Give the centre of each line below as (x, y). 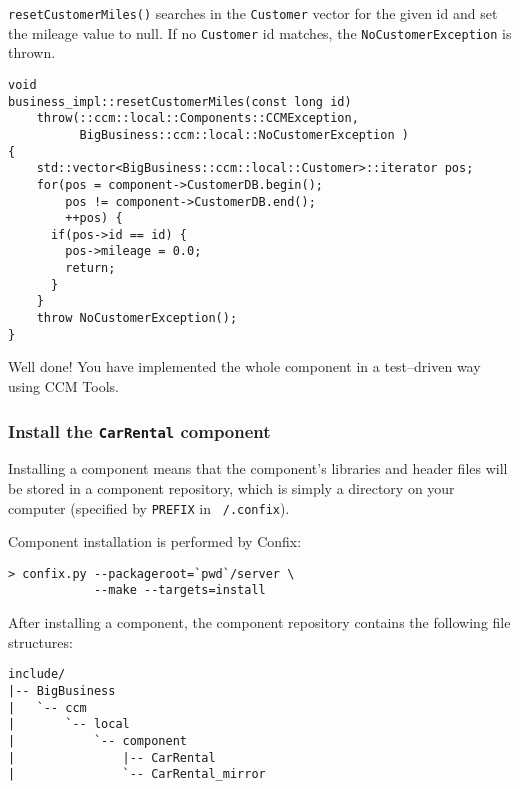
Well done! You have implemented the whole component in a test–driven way (244, 366)
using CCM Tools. (63, 386)
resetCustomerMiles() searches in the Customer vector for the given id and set (253, 13)
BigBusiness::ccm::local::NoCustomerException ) (244, 134)
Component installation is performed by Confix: (155, 541)
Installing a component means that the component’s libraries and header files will (258, 468)
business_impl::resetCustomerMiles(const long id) (180, 101)
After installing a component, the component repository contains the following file (259, 622)
